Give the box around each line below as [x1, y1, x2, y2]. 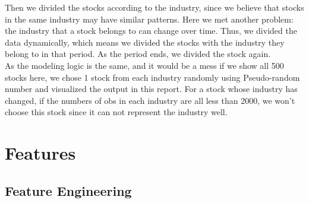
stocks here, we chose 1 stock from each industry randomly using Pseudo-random [5, 71, 300, 83]
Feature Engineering [5, 181, 132, 199]
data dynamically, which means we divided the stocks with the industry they [5, 36, 285, 48]
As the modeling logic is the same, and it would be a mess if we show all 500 [5, 59, 284, 71]
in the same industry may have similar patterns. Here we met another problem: [5, 12, 294, 25]
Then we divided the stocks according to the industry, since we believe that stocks [5, 1, 304, 13]
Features [5, 141, 76, 165]
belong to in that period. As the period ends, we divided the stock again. [5, 47, 271, 60]
